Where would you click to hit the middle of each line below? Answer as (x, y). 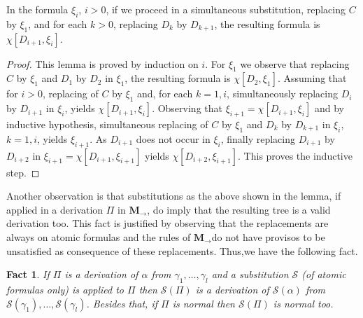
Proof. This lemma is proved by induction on (102, 63)
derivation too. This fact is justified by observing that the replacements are (168, 223)
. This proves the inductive (295, 155)
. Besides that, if (122, 303)
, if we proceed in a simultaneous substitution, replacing (226, 9)
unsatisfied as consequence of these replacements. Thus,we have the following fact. (182, 250)
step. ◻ (23, 172)
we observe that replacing (295, 63)
